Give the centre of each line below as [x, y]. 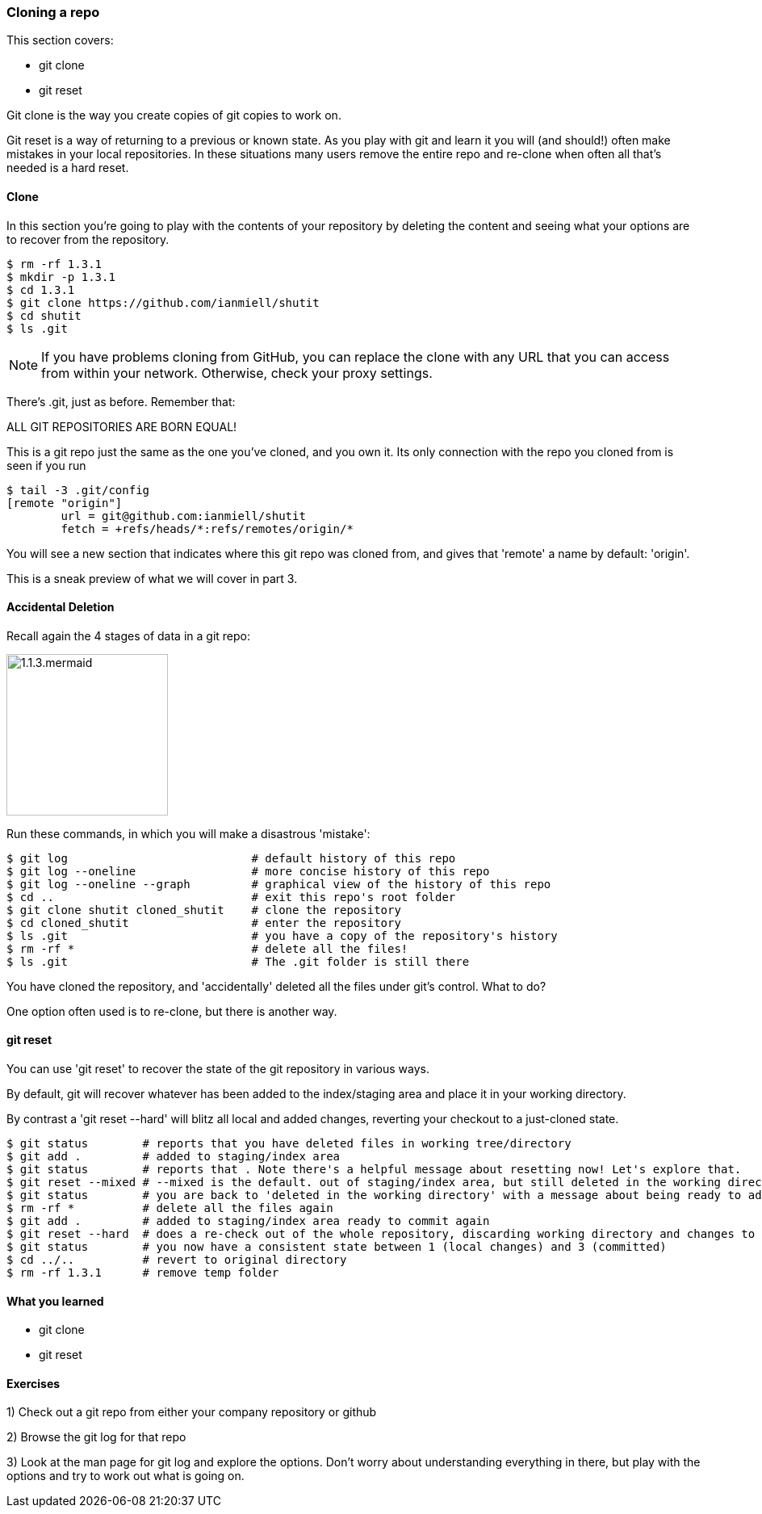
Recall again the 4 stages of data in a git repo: [128, 635]
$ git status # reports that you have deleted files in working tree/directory [289, 1144]
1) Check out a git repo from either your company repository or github [192, 1412]
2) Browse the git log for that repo [96, 1437]
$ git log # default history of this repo [231, 858]
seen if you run [46, 465]
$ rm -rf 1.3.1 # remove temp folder [143, 1273]
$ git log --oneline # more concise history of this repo [248, 871]
